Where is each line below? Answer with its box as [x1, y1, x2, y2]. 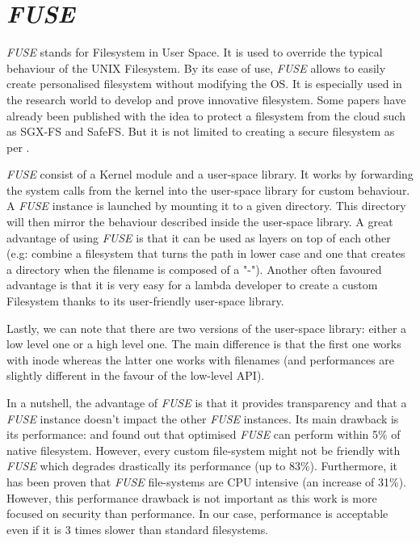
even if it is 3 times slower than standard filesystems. [6, 520, 269, 537]
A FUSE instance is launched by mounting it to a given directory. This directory [6, 197, 406, 214]
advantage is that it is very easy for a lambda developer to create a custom [6, 276, 378, 293]
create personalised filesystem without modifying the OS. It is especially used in [6, 75, 402, 92]
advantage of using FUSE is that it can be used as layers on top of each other [6, 229, 391, 246]
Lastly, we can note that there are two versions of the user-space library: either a [6, 319, 407, 336]
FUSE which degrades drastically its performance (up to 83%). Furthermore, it [6, 457, 398, 474]
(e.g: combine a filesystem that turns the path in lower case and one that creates [6, 245, 405, 262]
